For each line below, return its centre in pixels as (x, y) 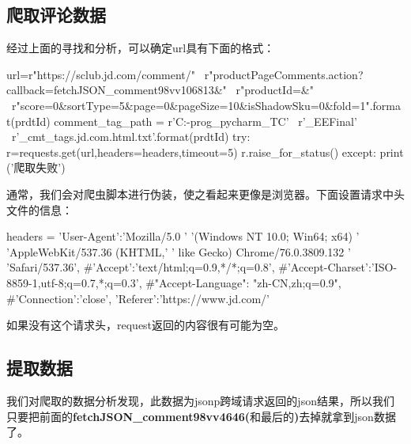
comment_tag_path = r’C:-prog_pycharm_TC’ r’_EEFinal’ (205, 121)
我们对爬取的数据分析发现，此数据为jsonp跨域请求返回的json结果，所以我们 (200, 400)
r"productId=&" (275, 90)
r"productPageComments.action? (284, 74)
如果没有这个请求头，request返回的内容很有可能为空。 (146, 325)
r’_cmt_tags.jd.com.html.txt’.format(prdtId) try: (131, 137)
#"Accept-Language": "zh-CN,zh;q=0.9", (243, 282)
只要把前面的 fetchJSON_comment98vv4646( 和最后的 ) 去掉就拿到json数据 (201, 416)
